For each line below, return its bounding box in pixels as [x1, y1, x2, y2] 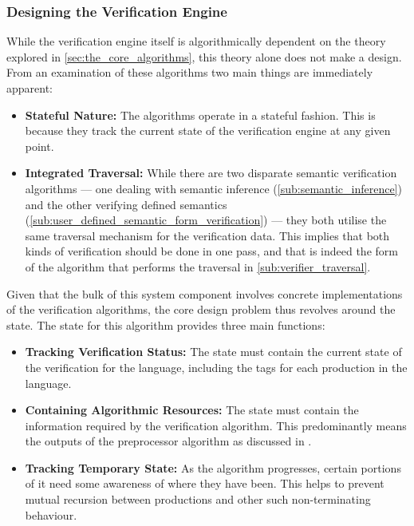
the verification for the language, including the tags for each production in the [25, 358, 408, 375]
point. [25, 137, 54, 154]
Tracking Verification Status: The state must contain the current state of [25, 343, 402, 360]
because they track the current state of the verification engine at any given [25, 122, 391, 139]
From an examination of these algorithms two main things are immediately [6, 64, 373, 81]
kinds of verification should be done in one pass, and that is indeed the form [25, 243, 398, 259]
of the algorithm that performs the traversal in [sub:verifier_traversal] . [25, 258, 371, 275]
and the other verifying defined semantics [25, 196, 227, 212]
